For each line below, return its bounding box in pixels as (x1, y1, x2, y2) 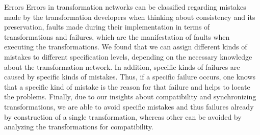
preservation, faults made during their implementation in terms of (4, 21, 210, 32)
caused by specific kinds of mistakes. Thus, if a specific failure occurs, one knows (4, 71, 256, 82)
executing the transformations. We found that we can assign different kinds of (4, 41, 247, 52)
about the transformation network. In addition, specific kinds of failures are (4, 61, 240, 72)
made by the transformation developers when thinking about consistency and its (4, 11, 255, 22)
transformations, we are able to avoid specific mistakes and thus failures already (4, 101, 254, 112)
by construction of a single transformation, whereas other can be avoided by (4, 111, 242, 122)
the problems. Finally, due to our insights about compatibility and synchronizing (4, 91, 256, 102)
